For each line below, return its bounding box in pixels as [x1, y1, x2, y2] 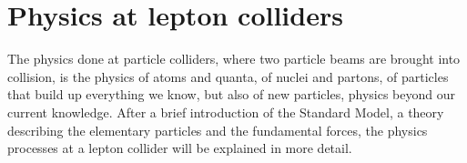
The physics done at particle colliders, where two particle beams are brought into [7, 49, 461, 68]
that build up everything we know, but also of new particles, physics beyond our [7, 85, 456, 104]
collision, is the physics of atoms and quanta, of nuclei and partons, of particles [7, 66, 449, 86]
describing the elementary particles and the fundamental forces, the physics [7, 120, 428, 139]
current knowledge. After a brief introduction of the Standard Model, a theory [7, 102, 444, 121]
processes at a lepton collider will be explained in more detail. [7, 138, 352, 158]
